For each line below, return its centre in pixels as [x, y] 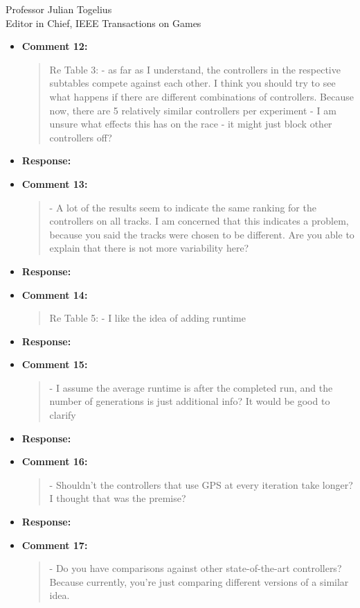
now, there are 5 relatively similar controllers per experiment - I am [193, 110]
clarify [63, 415]
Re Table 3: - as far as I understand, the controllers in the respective [195, 69]
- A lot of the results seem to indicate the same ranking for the [183, 207]
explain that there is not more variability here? [149, 248]
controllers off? [81, 137]
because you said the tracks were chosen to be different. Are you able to [202, 234]
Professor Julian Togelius [59, 9]
